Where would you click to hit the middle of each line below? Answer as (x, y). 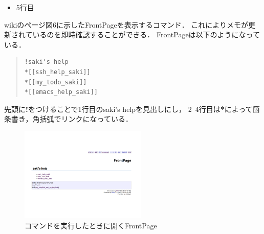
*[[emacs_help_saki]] (61, 92)
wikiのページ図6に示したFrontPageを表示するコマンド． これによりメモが (126, 24)
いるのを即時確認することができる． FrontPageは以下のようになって (146, 34)
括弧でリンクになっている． (86, 119)
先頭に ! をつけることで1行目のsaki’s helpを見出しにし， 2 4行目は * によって (128, 109)
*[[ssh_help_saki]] (57, 72)
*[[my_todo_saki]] (56, 82)
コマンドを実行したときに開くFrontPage (91, 225)
